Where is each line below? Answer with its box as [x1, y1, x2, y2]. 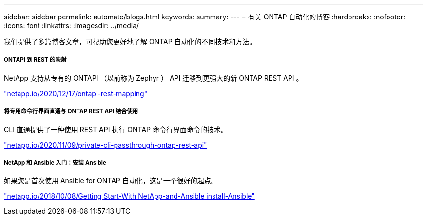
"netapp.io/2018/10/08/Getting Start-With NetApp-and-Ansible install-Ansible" [4, 192, 255, 201]
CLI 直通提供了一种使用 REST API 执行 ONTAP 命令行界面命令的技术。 [4, 125, 228, 134]
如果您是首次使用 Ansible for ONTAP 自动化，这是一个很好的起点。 [4, 176, 218, 185]
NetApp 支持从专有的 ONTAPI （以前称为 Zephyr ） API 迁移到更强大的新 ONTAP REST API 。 [4, 73, 303, 82]
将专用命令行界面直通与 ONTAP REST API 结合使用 [4, 108, 138, 115]
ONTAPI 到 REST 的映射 [4, 56, 67, 64]
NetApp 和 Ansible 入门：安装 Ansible [4, 159, 106, 166]
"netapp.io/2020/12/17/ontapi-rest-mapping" [4, 89, 148, 98]
